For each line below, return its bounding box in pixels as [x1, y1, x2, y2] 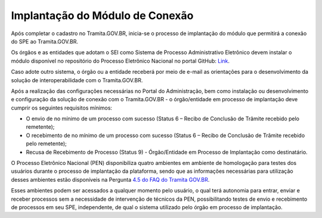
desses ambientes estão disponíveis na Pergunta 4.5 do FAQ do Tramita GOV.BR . [11, 176, 210, 183]
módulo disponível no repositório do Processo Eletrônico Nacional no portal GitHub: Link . [11, 57, 230, 64]
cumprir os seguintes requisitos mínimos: [11, 104, 113, 111]
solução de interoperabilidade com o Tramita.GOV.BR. [11, 76, 143, 83]
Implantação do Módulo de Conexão [11, 9, 194, 22]
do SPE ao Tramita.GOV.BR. [11, 38, 79, 45]
